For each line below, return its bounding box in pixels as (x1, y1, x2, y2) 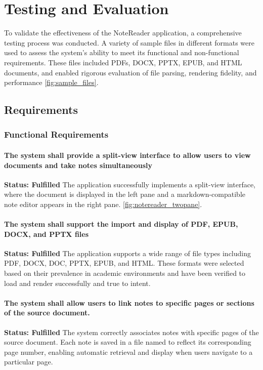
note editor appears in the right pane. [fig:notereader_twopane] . (4, 198, 202, 209)
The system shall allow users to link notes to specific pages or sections (4, 297, 254, 308)
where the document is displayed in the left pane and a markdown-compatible (4, 189, 246, 199)
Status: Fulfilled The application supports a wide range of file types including (4, 248, 251, 258)
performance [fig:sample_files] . (4, 77, 99, 88)
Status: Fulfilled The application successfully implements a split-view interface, (4, 179, 256, 189)
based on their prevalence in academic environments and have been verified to (4, 268, 246, 278)
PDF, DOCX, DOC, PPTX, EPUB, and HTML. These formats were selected (4, 258, 244, 268)
